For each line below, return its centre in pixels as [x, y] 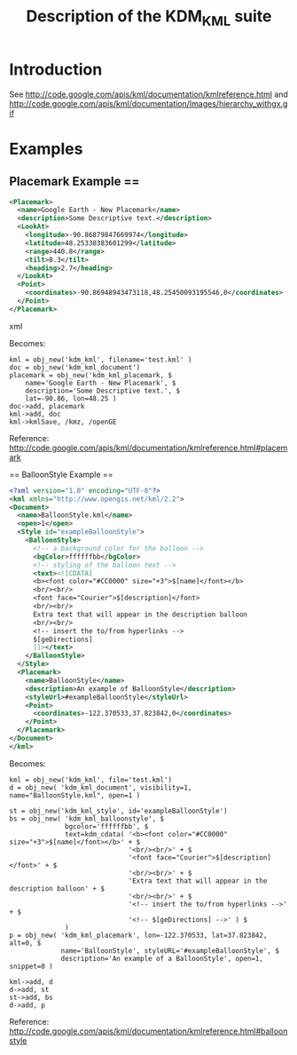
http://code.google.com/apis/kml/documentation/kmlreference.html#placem [148, 448]
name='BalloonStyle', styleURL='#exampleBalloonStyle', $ [170, 951]
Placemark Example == [74, 182]
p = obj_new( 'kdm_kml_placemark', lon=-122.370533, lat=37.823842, [138, 935]
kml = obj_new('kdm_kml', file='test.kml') [91, 780]
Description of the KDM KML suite [149, 18]
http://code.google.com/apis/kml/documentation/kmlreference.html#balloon [148, 1031]
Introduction [56, 69]
